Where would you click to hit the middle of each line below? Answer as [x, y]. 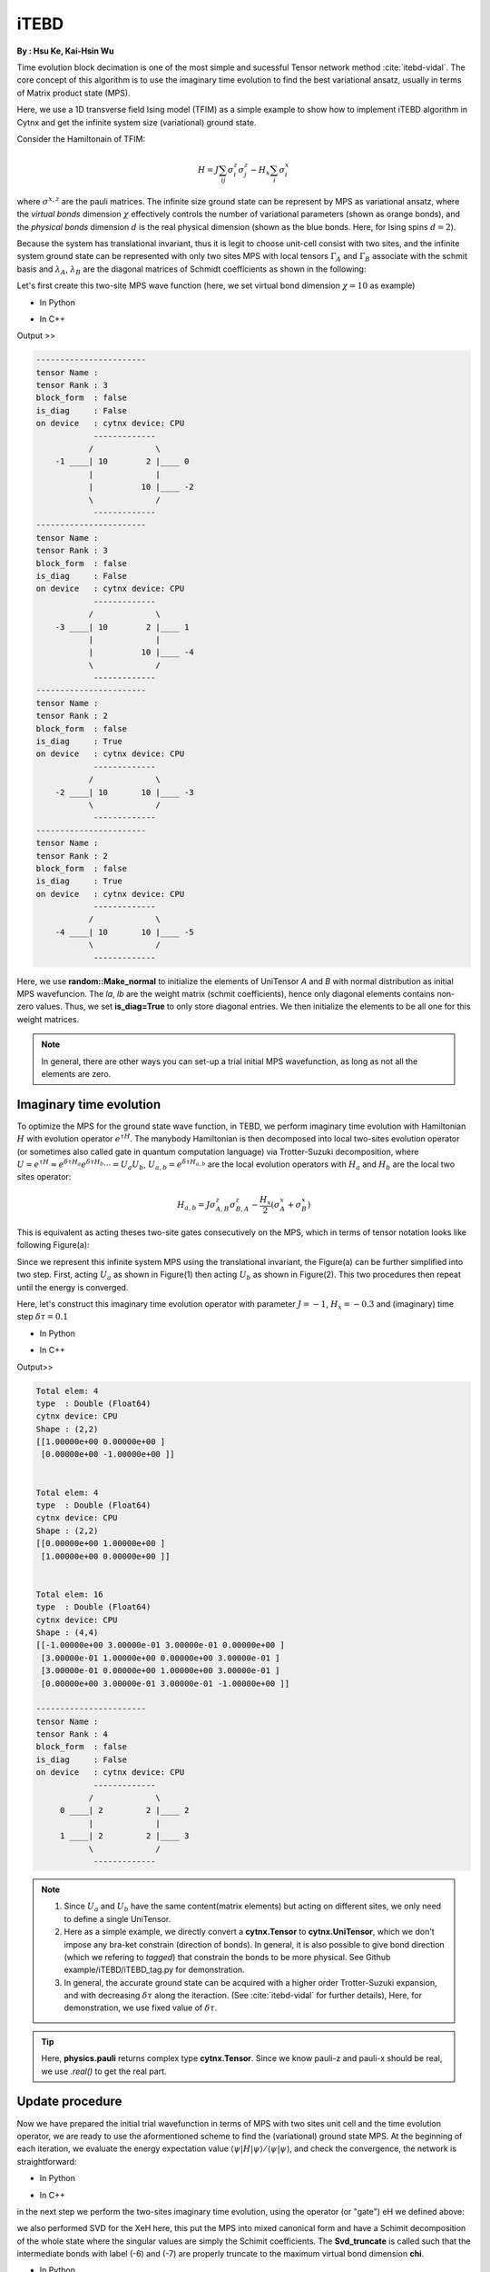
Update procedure [69, 2102]
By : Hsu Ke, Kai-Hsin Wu [65, 51]
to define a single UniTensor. [118, 1918]
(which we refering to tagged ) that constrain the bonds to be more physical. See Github [227, 1957]
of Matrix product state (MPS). [73, 93]
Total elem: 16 [69, 1594]
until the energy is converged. [73, 1287]
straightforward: [47, 2161]
